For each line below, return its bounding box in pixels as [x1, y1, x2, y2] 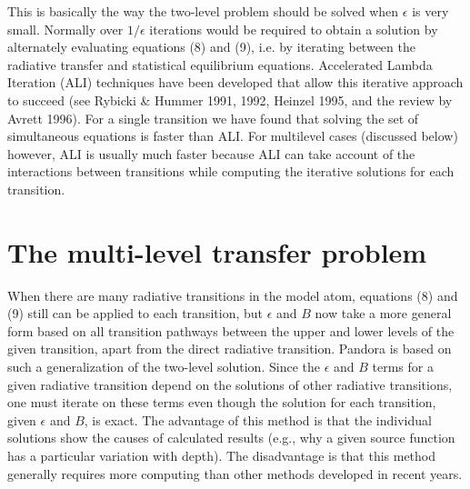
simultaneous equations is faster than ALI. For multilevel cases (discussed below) [7, 126, 458, 145]
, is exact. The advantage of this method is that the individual [84, 410, 432, 429]
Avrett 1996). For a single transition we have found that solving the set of [7, 108, 419, 127]
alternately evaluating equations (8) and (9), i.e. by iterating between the [7, 37, 415, 56]
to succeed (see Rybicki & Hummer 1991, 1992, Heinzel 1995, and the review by [7, 90, 453, 109]
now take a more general [315, 304, 452, 323]
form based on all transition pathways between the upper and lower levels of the [7, 321, 455, 340]
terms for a [372, 357, 434, 376]
